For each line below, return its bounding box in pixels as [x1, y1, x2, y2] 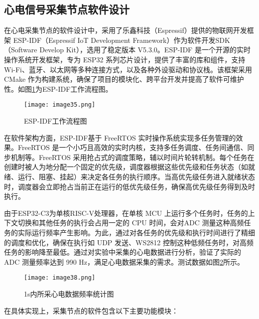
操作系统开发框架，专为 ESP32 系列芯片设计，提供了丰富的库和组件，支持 [4, 54, 246, 64]
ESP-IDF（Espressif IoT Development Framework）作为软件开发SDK [13, 34, 230, 45]
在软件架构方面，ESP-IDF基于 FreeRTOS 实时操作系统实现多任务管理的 [4, 132, 236, 143]
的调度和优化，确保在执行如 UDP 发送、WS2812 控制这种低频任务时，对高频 [4, 237, 254, 247]
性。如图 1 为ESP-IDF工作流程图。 [4, 83, 113, 94]
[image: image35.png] [24, 101, 96, 109]
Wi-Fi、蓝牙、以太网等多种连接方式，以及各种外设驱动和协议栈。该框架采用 [4, 64, 252, 74]
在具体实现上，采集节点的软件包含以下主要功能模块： [4, 305, 178, 316]
